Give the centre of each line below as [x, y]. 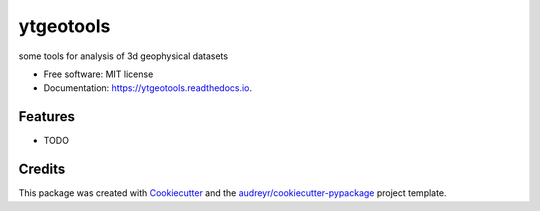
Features [46, 116]
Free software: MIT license [98, 74]
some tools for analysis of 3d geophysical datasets [123, 56]
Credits [42, 169]
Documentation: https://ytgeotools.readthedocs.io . [148, 88]
